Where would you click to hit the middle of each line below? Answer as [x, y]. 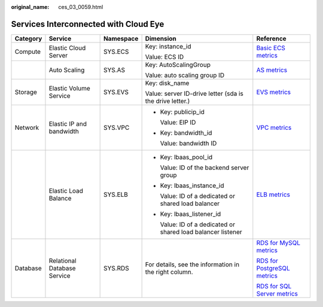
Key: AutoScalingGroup [178, 65]
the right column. [169, 272]
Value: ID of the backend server [205, 168]
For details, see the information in [192, 265]
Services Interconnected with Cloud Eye [88, 24]
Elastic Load [66, 190]
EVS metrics [274, 92]
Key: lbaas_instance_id [192, 186]
